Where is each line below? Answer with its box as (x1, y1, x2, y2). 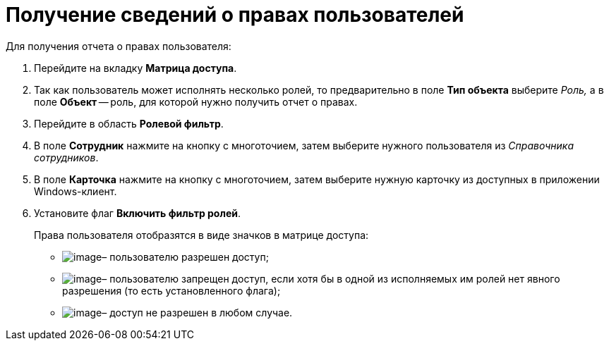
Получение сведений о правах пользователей (6, 3, 464, 27)
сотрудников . (34, 151, 99, 163)
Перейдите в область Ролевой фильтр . (34, 117, 224, 130)
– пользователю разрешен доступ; (102, 250, 269, 263)
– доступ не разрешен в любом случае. (102, 306, 293, 319)
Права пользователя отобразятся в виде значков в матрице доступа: (34, 228, 369, 241)
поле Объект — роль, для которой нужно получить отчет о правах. (34, 95, 358, 108)
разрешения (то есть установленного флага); (62, 284, 281, 297)
